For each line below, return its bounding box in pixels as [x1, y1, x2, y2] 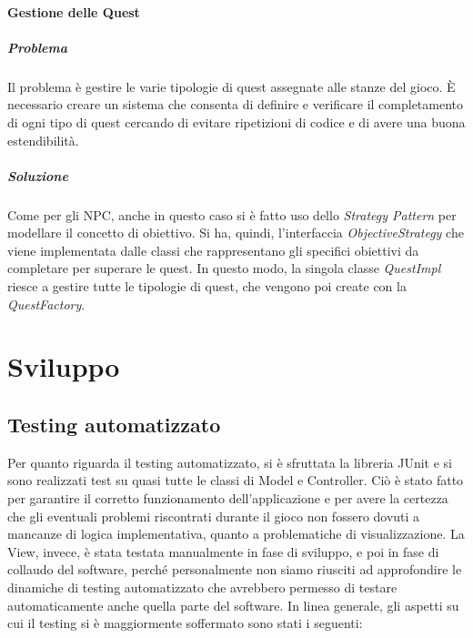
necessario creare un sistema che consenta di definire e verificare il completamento [7, 95, 464, 114]
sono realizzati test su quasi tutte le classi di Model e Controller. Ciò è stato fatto [7, 471, 464, 490]
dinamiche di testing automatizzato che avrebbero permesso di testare [7, 577, 398, 596]
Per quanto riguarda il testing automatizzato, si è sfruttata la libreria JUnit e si [7, 452, 453, 471]
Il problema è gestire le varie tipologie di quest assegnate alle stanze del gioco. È [7, 76, 456, 96]
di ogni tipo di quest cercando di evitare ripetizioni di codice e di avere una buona [7, 112, 466, 131]
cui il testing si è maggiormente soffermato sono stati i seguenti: [7, 613, 363, 633]
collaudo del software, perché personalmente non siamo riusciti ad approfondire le [7, 560, 462, 579]
